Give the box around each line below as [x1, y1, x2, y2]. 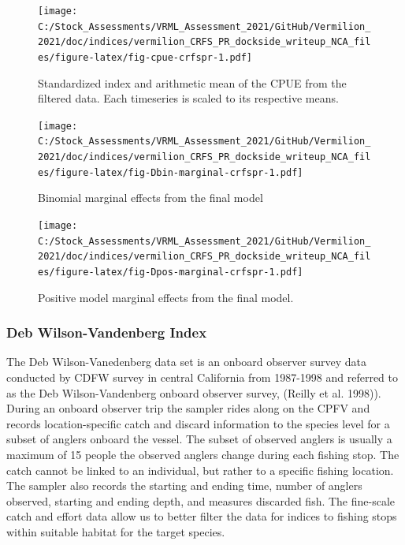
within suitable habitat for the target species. [6, 524, 225, 539]
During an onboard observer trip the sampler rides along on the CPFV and [6, 400, 370, 416]
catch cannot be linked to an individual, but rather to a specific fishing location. [6, 461, 394, 478]
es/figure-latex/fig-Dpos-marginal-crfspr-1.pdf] [38, 267, 303, 278]
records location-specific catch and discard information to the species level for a [6, 415, 390, 431]
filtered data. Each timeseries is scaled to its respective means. [38, 90, 339, 106]
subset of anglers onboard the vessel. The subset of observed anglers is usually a [6, 431, 392, 447]
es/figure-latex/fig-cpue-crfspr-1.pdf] [38, 51, 253, 63]
